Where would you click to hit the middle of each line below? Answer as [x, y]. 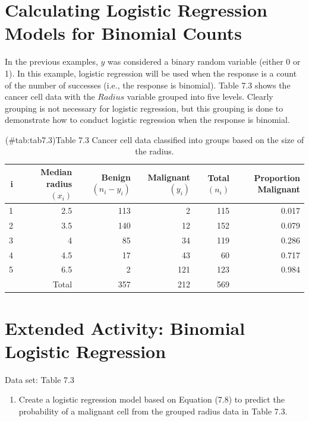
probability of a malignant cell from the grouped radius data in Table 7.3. [153, 411]
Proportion [277, 177]
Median [56, 172]
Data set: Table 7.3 [40, 379]
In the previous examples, [51, 61]
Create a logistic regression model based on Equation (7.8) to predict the [152, 399]
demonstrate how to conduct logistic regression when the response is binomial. [147, 120]
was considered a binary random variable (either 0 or [204, 61]
